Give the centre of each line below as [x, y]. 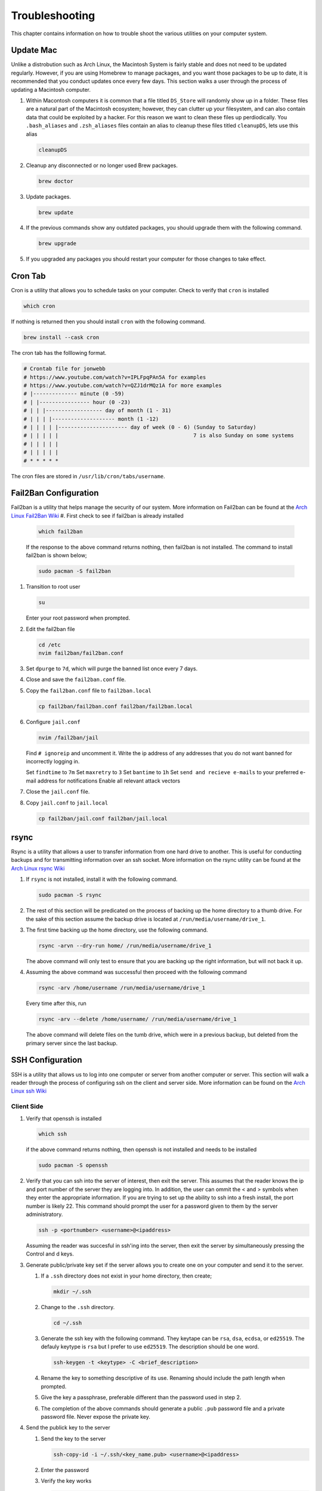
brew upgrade [58, 244]
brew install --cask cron [61, 338]
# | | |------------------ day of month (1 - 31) [97, 411]
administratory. [44, 1214]
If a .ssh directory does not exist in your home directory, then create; [126, 1276]
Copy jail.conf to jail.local [67, 803]
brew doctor [56, 181]
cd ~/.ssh [68, 1323]
